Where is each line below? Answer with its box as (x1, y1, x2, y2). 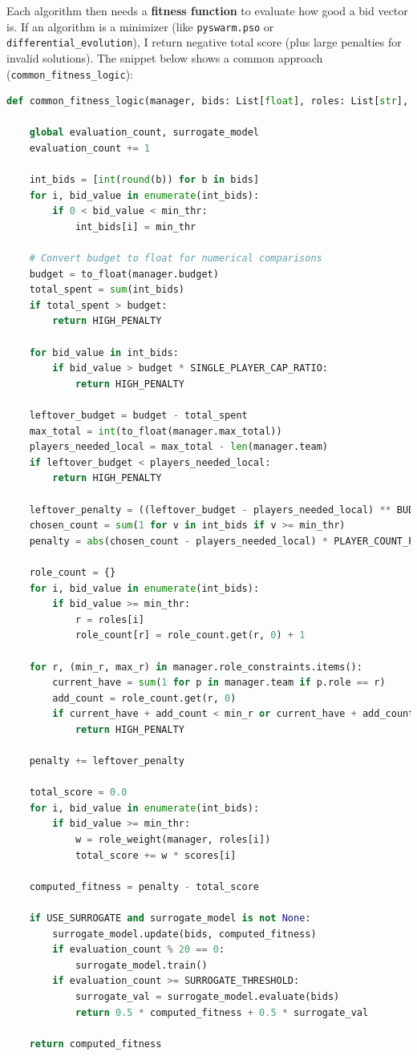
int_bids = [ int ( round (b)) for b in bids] (29, 174, 260, 186)
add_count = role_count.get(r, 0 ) (52, 692, 237, 704)
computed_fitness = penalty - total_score (29, 880, 260, 892)
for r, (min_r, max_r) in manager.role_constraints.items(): (29, 661, 362, 673)
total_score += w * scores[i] (75, 849, 237, 861)
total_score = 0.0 (29, 787, 128, 799)
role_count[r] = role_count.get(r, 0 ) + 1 (75, 629, 306, 641)
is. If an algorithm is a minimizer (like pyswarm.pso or (6, 18, 274, 34)
